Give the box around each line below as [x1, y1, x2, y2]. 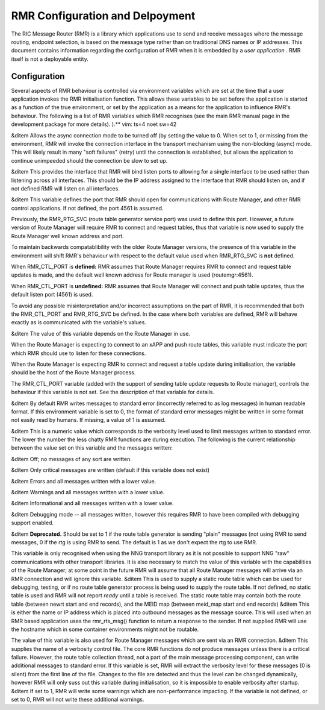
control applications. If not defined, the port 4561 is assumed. [11, 204, 164, 212]
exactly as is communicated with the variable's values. [11, 319, 147, 326]
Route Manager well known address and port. [11, 232, 125, 239]
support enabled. [11, 519, 54, 527]
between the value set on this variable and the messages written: [11, 444, 173, 451]
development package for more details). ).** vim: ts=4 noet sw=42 [11, 121, 177, 128]
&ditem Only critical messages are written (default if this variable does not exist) [11, 467, 210, 474]
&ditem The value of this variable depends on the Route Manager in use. [11, 330, 191, 337]
